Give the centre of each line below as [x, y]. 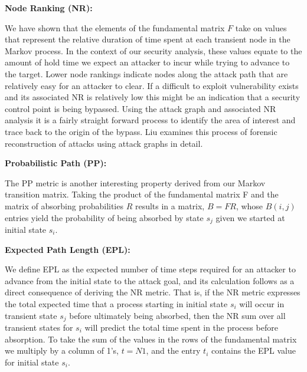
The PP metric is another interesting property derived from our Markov [135, 182]
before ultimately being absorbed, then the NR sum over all [177, 315]
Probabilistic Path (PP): [56, 163]
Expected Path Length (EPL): [68, 249]
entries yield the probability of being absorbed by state [104, 217]
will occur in [262, 303]
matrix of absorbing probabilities [64, 205]
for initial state [32, 362]
